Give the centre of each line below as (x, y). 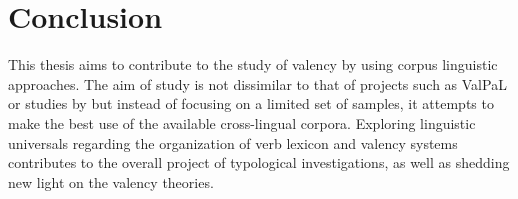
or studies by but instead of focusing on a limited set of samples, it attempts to (251, 103)
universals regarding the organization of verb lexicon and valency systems (233, 142)
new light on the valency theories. (111, 181)
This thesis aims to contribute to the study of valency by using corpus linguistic (253, 64)
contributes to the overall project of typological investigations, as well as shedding (259, 162)
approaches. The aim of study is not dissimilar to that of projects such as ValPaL (257, 83)
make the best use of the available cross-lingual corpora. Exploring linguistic (242, 122)
